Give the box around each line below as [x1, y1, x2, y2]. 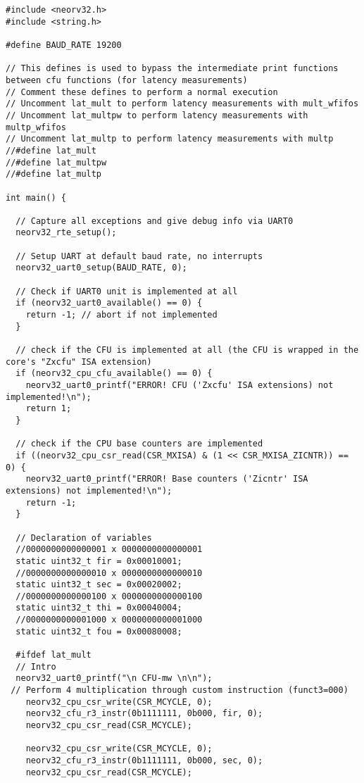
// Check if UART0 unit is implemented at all [15, 286, 238, 296]
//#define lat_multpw [6, 157, 107, 168]
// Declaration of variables [15, 532, 152, 543]
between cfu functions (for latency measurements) [6, 75, 248, 85]
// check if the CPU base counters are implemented [15, 439, 263, 449]
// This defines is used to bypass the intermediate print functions [6, 63, 339, 74]
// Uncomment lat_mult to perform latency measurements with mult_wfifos [6, 99, 359, 109]
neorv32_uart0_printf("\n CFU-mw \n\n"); [15, 673, 213, 684]
